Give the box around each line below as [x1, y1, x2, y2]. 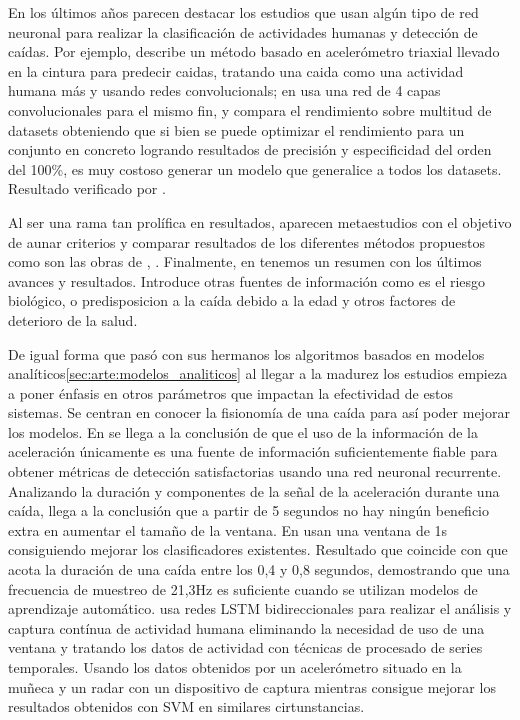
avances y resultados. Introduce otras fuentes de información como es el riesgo [8, 270, 486, 291]
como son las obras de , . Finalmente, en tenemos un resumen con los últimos [8, 251, 482, 272]
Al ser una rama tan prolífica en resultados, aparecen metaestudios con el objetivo [8, 211, 512, 232]
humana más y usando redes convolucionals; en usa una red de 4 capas [8, 80, 441, 101]
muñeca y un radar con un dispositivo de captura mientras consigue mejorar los [8, 676, 496, 697]
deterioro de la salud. [8, 309, 138, 330]
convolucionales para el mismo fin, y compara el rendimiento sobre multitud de [8, 99, 492, 120]
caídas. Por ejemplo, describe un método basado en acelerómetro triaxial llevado [8, 41, 500, 62]
